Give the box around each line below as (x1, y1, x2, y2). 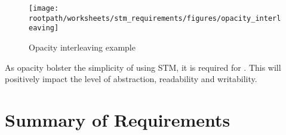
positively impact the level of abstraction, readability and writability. (5, 73, 257, 85)
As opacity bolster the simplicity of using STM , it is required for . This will (5, 61, 281, 73)
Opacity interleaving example (29, 40, 136, 53)
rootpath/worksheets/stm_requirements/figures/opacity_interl (29, 14, 281, 23)
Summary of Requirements (5, 107, 230, 131)
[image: (29, 4, 59, 12)
